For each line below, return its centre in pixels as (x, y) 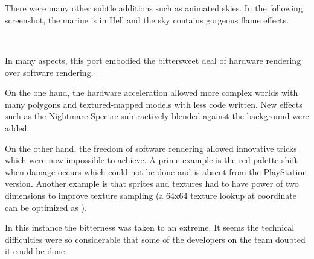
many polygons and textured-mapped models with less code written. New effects (154, 104)
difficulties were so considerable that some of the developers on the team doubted (155, 239)
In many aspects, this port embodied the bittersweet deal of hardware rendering (153, 60)
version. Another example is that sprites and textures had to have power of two (152, 183)
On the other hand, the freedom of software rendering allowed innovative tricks (151, 148)
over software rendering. (49, 72)
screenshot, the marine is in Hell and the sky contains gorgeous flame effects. (147, 20)
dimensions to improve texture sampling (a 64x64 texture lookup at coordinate (151, 195)
